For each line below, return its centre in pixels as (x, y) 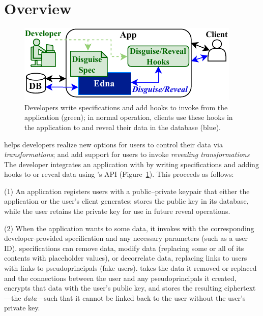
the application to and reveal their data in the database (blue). (123, 127)
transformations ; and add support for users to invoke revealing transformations (127, 154)
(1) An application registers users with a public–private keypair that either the (127, 191)
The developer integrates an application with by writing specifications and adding (131, 164)
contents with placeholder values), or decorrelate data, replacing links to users (126, 258)
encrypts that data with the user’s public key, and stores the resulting (113, 288)
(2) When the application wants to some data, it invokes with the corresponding (129, 228)
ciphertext (240, 288)
